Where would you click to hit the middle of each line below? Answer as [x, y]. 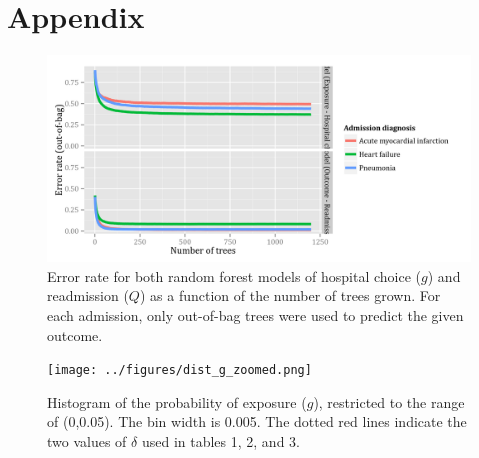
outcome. [75, 334]
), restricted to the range [389, 401]
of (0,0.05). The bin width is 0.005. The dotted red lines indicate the [257, 421]
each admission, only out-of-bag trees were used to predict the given [255, 314]
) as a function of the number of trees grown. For [290, 295]
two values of [87, 440]
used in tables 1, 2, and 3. [220, 440]
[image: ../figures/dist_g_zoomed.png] [179, 370]
